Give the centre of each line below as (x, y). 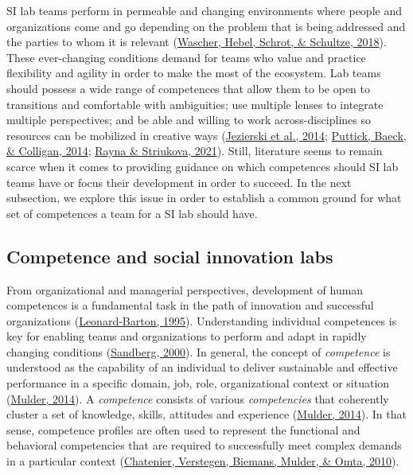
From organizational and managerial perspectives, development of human (185, 289)
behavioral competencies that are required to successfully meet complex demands (204, 445)
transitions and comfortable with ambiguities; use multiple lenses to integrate (195, 104)
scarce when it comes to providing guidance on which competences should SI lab (203, 166)
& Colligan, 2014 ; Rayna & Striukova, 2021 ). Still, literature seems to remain (195, 151)
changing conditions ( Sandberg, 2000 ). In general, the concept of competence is (199, 351)
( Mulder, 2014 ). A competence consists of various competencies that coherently (198, 398)
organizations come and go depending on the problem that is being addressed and (206, 26)
